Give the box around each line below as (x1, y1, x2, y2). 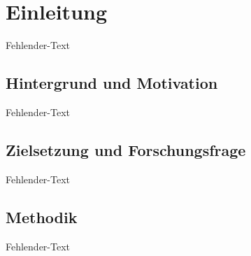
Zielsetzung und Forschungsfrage (6, 138, 246, 160)
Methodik (6, 206, 78, 227)
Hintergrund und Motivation (6, 72, 218, 94)
